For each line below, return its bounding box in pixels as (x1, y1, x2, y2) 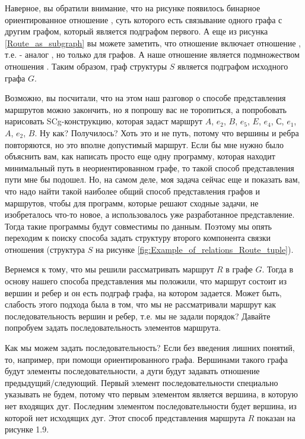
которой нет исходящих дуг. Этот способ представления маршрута (5, 411, 245, 424)
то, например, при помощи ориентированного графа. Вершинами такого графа (5, 353, 288, 365)
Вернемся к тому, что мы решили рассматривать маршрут (5, 263, 214, 275)
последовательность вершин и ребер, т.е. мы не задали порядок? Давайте (5, 309, 271, 322)
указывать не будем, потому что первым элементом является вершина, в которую (5, 388, 298, 400)
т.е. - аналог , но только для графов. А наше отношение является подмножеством (5, 48, 300, 61)
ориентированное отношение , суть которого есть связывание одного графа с (5, 13, 282, 26)
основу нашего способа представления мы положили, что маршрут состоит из (5, 275, 287, 287)
